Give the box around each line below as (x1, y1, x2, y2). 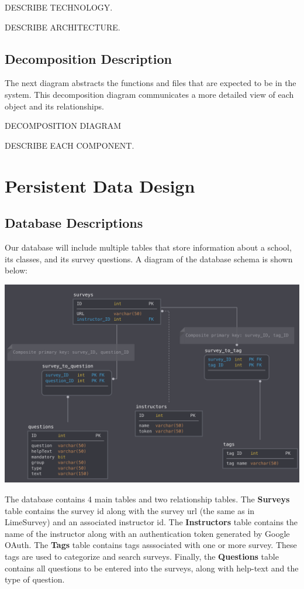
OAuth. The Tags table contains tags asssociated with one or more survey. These (5, 539, 297, 551)
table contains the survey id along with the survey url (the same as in (5, 504, 255, 516)
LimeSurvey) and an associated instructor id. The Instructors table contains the (5, 516, 298, 528)
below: (5, 264, 27, 276)
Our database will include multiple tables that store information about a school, (5, 241, 292, 253)
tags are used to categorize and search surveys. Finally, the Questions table (5, 550, 279, 562)
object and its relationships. (5, 100, 104, 112)
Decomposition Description (5, 49, 172, 67)
